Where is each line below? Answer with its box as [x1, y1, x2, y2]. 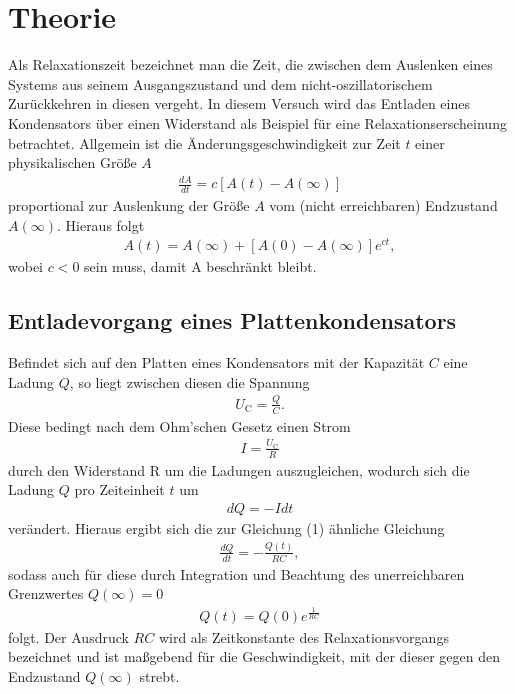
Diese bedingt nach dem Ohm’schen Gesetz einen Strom [8, 415, 351, 436]
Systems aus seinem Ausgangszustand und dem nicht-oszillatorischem [8, 73, 433, 94]
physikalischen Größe [8, 152, 137, 173]
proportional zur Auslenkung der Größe [8, 195, 250, 216]
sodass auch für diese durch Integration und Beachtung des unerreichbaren [8, 563, 465, 584]
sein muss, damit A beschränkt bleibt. [84, 256, 317, 277]
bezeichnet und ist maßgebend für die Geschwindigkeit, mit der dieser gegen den [8, 646, 500, 667]
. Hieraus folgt [56, 214, 145, 235]
